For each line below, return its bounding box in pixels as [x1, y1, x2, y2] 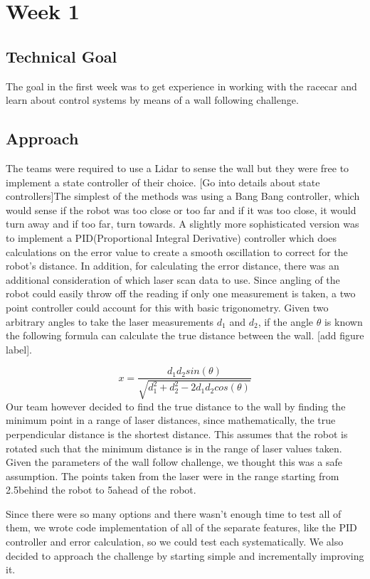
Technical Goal [6, 45, 117, 67]
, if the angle [258, 314, 314, 329]
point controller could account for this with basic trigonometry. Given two [6, 299, 329, 314]
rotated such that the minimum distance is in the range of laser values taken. [6, 440, 342, 455]
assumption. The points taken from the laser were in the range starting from [6, 468, 339, 483]
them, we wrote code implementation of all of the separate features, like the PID [6, 520, 357, 535]
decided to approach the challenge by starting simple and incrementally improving [6, 548, 364, 563]
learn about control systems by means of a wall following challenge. [6, 92, 299, 107]
